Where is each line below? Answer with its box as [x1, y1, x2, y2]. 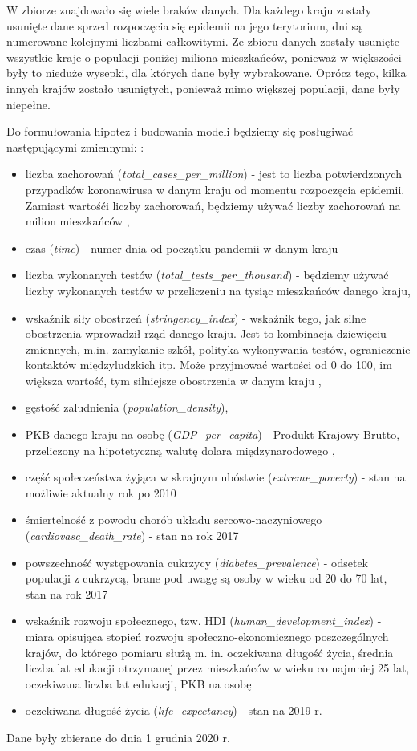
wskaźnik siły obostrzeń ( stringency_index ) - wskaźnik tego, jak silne [25, 309, 366, 326]
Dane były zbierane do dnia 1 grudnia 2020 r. [6, 729, 230, 745]
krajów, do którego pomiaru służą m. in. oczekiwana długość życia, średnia [25, 643, 394, 660]
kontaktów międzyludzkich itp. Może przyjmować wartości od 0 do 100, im [25, 356, 392, 373]
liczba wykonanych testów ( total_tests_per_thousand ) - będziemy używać [25, 266, 389, 283]
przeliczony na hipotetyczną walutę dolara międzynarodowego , [25, 441, 335, 458]
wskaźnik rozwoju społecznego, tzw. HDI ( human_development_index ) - [25, 612, 382, 629]
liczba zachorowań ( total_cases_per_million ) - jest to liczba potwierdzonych [25, 165, 402, 182]
